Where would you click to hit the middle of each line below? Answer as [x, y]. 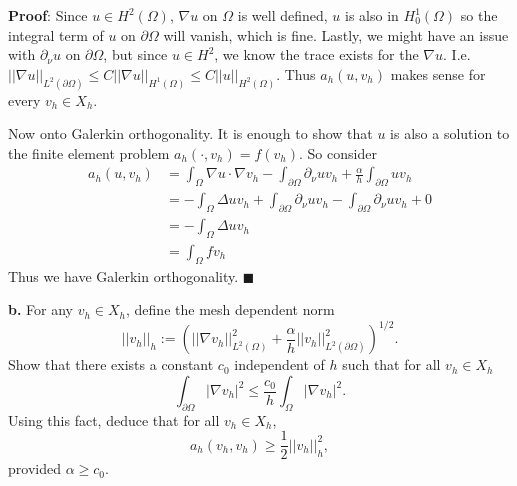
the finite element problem [89, 152]
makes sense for [438, 73]
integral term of [56, 34]
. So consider [338, 152]
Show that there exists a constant [111, 364]
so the [479, 15]
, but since [135, 54]
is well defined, [282, 15]
